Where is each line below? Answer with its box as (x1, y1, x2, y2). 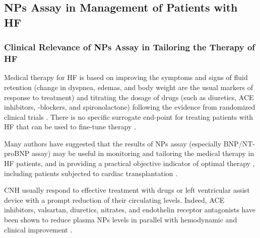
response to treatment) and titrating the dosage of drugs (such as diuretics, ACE (4, 92, 254, 102)
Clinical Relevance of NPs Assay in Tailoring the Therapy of (4, 41, 255, 53)
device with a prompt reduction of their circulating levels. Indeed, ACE (4, 194, 225, 205)
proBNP (4, 148, 30, 158)
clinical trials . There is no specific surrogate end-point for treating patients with (4, 111, 253, 122)
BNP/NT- (223, 138, 255, 148)
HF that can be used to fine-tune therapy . (4, 121, 137, 132)
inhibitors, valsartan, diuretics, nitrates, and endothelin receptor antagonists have (4, 204, 255, 215)
